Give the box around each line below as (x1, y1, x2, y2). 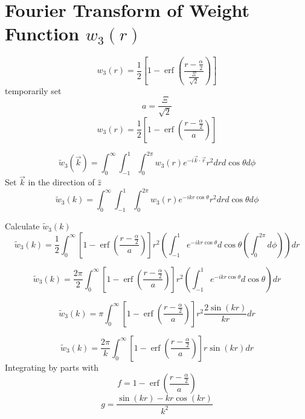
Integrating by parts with (5, 360, 98, 373)
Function (5, 21, 80, 46)
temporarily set (5, 84, 62, 97)
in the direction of (28, 176, 95, 188)
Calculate (5, 220, 40, 232)
